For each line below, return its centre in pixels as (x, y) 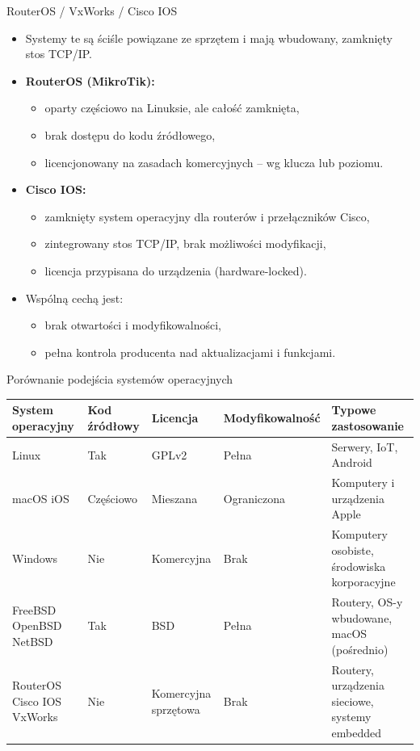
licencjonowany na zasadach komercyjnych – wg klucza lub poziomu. (214, 162)
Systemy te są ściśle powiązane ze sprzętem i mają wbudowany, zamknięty (209, 38)
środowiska (359, 566)
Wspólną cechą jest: (74, 298)
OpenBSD (37, 625)
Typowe (354, 410)
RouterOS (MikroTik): (90, 80)
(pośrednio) (360, 649)
